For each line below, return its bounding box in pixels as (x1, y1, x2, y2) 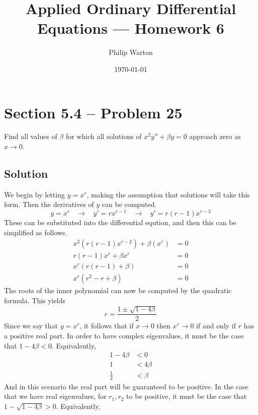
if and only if (196, 320, 236, 331)
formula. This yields (4, 295, 65, 305)
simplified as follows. (4, 227, 67, 237)
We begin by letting (4, 189, 65, 199)
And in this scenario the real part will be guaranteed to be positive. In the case (4, 381, 248, 391)
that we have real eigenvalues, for (4, 391, 107, 401)
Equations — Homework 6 (37, 18, 224, 38)
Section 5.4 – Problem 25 (4, 102, 183, 122)
